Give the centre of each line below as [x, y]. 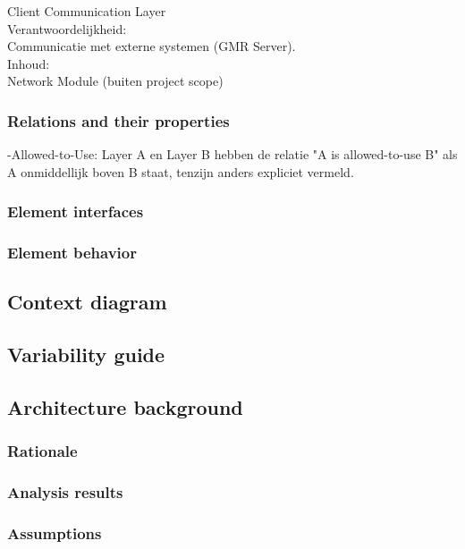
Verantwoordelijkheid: [67, 28]
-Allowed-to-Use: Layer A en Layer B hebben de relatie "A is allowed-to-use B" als [232, 154]
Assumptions [55, 533]
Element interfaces [76, 211]
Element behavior [72, 253]
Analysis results [65, 492]
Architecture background [125, 407]
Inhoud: [29, 63]
